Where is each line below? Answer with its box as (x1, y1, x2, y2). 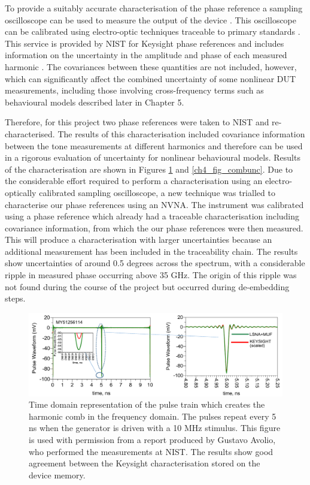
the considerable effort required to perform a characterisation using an (5, 174, 263, 187)
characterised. (5, 127, 55, 140)
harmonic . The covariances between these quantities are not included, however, (5, 60, 297, 73)
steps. (5, 292, 26, 305)
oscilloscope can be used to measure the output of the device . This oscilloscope (5, 13, 297, 26)
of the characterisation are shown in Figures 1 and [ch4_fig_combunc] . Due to (5, 162, 293, 175)
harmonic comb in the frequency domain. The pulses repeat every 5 (29, 409, 276, 422)
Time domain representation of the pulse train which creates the (29, 398, 265, 411)
